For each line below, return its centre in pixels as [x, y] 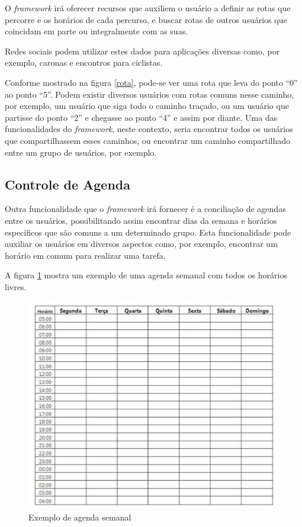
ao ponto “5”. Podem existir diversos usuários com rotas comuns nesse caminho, [150, 94]
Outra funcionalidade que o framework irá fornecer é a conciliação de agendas [145, 209]
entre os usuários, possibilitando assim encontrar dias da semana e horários [141, 220]
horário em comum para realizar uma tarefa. [85, 255]
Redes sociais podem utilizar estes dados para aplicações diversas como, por [142, 51]
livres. [16, 286]
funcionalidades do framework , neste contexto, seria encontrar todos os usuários [149, 129]
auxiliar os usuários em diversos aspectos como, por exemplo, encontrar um [141, 244]
